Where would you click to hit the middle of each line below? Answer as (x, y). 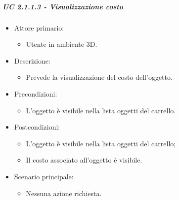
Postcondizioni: (37, 127)
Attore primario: (39, 27)
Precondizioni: (36, 93)
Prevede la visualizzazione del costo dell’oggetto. (99, 77)
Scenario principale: (44, 176)
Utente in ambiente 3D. (62, 44)
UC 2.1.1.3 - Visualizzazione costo (63, 6)
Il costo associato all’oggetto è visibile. (84, 160)
